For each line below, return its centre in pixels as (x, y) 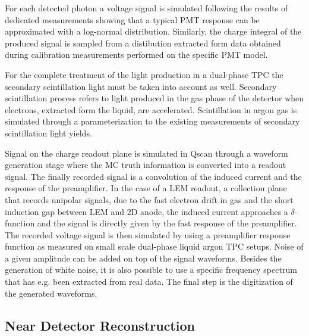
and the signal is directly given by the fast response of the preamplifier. (167, 223)
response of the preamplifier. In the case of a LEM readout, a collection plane (146, 188)
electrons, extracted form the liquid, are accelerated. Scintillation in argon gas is (151, 109)
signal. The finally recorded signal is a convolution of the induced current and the (153, 176)
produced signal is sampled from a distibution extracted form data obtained (143, 43)
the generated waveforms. (51, 293)
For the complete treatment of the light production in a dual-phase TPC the (144, 74)
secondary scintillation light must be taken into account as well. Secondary (141, 86)
